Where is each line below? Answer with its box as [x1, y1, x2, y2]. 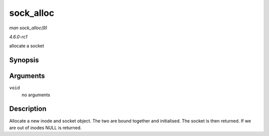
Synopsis [9, 56, 39, 65]
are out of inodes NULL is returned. [9, 125, 82, 131]
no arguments [21, 92, 50, 98]
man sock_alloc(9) [9, 25, 47, 31]
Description [9, 105, 47, 113]
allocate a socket [9, 43, 44, 49]
